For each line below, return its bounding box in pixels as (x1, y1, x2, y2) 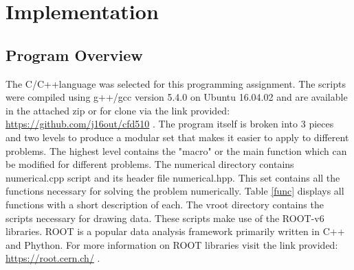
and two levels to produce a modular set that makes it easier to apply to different (5, 130, 349, 144)
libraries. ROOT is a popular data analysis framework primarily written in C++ (5, 224, 345, 238)
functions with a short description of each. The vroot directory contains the (5, 197, 324, 211)
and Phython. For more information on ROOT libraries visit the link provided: (5, 237, 338, 251)
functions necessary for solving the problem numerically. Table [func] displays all (5, 184, 344, 198)
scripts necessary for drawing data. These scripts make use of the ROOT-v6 (5, 210, 324, 225)
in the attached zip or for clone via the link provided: (5, 103, 230, 117)
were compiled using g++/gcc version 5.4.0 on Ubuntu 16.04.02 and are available (5, 90, 348, 104)
